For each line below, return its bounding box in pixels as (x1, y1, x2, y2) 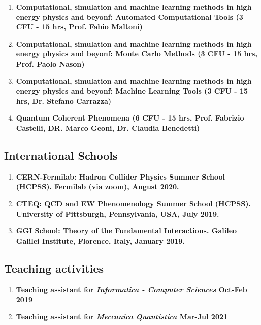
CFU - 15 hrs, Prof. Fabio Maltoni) (16, 21, 143, 32)
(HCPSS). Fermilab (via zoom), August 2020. (16, 181, 179, 192)
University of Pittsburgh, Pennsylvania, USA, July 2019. (16, 208, 219, 219)
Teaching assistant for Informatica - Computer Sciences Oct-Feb (16, 284, 247, 294)
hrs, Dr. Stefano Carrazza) (16, 95, 112, 106)
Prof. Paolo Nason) (16, 58, 85, 69)
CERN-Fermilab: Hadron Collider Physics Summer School (16, 171, 225, 182)
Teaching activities (4, 260, 104, 276)
